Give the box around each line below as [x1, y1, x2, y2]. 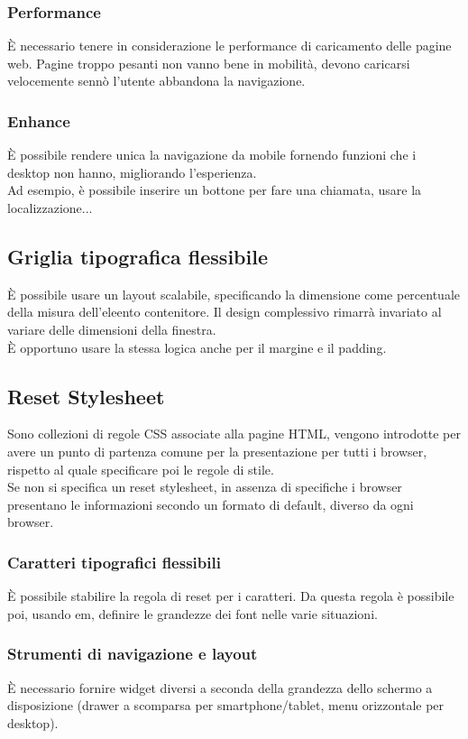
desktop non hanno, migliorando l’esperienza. [7, 162, 257, 181]
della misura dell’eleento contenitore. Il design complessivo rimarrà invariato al [7, 302, 442, 321]
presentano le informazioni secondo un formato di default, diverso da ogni [7, 494, 414, 513]
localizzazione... [7, 199, 93, 217]
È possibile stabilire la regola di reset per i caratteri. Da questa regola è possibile [7, 587, 454, 605]
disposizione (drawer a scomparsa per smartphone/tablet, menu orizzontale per [7, 696, 445, 715]
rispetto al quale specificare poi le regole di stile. [7, 459, 274, 478]
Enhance [7, 109, 70, 132]
